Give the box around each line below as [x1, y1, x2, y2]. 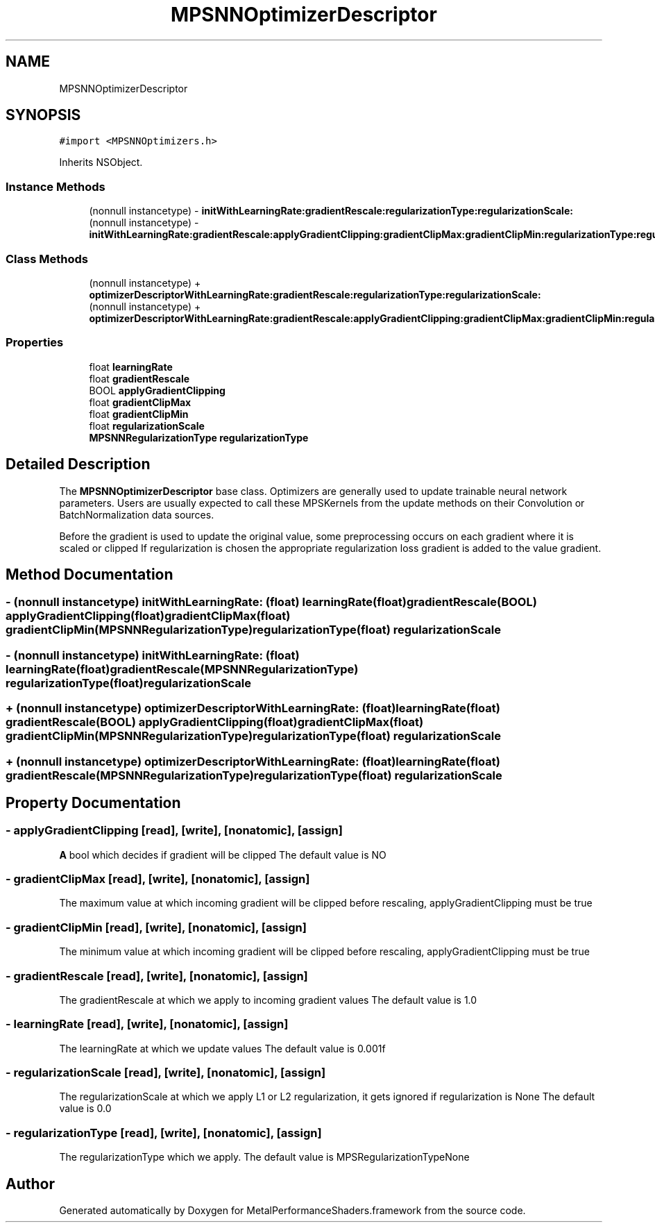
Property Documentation [6, 793, 181, 811]
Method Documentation [6, 565, 173, 583]
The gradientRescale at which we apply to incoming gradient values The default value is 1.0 [59, 993, 477, 1006]
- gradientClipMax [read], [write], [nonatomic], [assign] [6, 872, 310, 886]
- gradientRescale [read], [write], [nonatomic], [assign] [6, 968, 308, 983]
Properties [6, 335, 64, 350]
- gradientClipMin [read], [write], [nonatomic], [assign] [6, 920, 307, 934]
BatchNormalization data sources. [59, 508, 214, 521]
